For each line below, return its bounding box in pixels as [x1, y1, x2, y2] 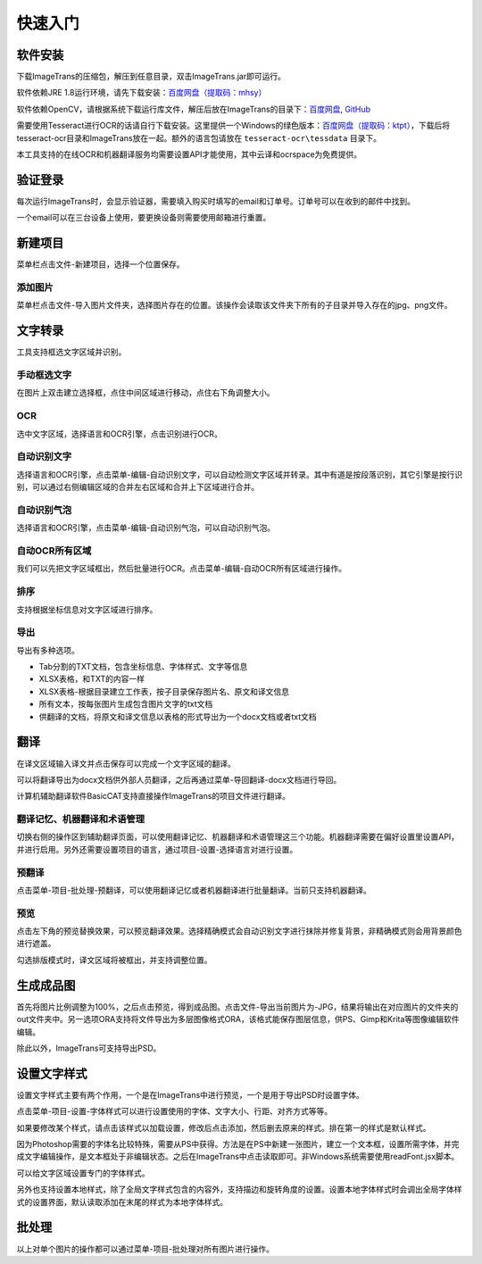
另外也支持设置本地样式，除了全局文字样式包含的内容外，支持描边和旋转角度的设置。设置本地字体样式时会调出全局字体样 [16, 1184, 462, 1195]
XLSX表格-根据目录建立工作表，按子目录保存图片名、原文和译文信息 [38, 686, 290, 696]
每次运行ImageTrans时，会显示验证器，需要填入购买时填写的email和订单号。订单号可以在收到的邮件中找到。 [16, 195, 415, 206]
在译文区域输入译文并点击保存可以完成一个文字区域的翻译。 [16, 758, 236, 769]
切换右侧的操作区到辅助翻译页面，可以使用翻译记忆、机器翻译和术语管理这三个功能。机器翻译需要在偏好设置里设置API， [16, 831, 460, 843]
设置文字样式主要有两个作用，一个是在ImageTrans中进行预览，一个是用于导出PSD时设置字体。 [16, 1089, 365, 1100]
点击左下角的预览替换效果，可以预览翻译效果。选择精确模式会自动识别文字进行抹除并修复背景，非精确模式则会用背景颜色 [16, 926, 462, 936]
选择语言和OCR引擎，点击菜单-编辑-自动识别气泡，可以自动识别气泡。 [16, 522, 276, 533]
